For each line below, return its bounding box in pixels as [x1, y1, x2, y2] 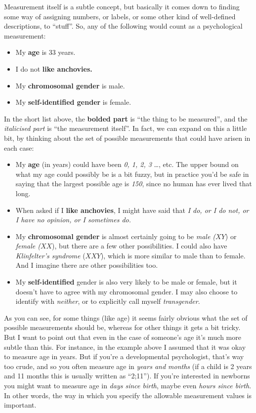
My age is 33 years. [15, 47, 76, 57]
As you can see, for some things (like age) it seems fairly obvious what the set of [4, 312, 248, 323]
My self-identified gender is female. [15, 97, 131, 107]
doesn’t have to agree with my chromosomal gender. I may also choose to [15, 286, 238, 296]
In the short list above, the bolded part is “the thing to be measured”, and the [4, 113, 248, 124]
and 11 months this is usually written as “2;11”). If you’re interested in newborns [4, 371, 250, 381]
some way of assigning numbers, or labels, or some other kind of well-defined [4, 11, 236, 21]
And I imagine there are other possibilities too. [15, 260, 158, 270]
